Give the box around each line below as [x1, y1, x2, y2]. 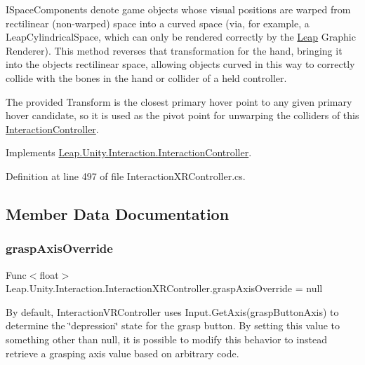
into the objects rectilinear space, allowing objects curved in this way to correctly [6, 57, 355, 71]
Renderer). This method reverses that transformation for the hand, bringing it [6, 43, 343, 57]
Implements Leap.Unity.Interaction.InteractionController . [6, 145, 252, 160]
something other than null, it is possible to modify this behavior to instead [6, 331, 327, 346]
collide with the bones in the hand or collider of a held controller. [6, 70, 287, 85]
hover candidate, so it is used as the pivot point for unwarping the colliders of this [6, 108, 359, 123]
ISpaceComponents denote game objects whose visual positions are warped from [6, 2, 351, 16]
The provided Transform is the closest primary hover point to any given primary [6, 94, 352, 109]
